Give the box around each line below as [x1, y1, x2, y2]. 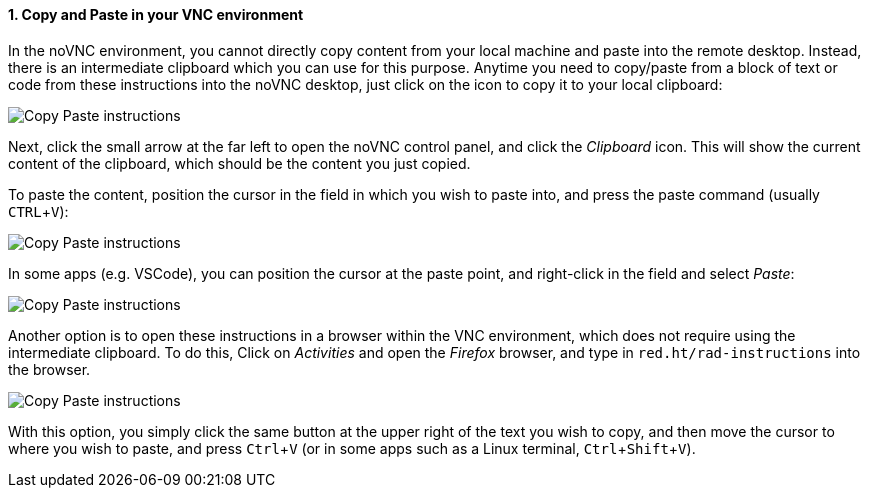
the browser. [8, 360, 91, 378]
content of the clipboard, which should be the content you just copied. [8, 154, 471, 172]
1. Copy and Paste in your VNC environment [8, 6, 304, 23]
